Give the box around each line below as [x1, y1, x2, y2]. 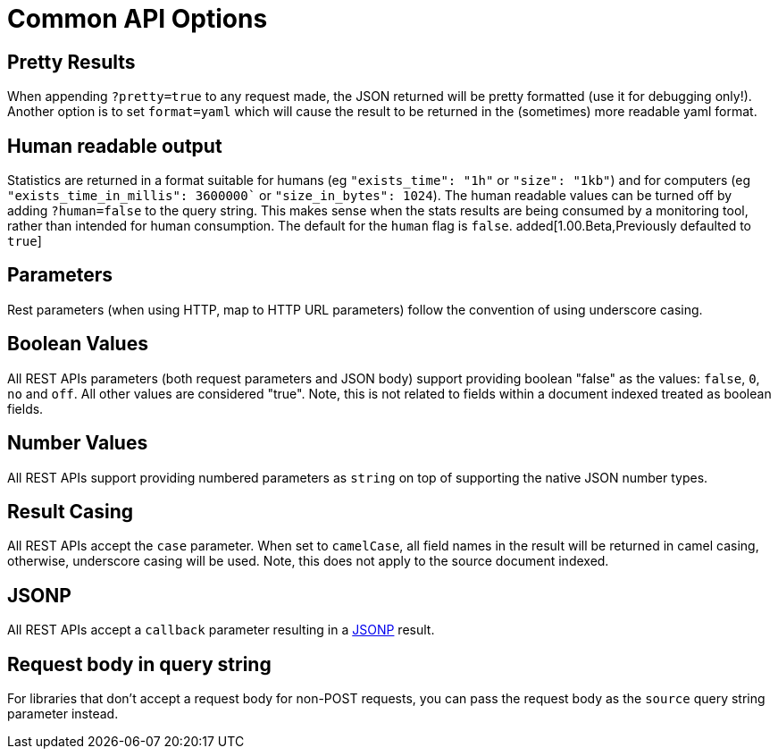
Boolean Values [7, 332, 148, 356]
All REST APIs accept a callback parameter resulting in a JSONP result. [7, 622, 435, 638]
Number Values [7, 432, 148, 455]
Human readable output [7, 134, 222, 157]
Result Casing [7, 500, 134, 523]
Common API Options [7, 4, 268, 34]
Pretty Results [7, 50, 136, 73]
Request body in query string [7, 652, 272, 676]
